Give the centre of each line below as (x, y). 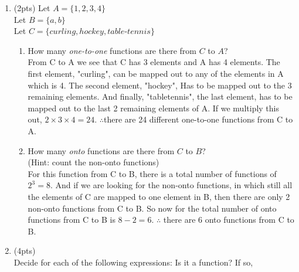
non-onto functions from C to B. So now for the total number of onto (152, 208)
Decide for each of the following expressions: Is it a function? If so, (133, 262)
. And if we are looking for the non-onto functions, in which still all (171, 185)
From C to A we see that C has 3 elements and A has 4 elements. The (154, 62)
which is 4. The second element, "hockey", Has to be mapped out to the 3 (160, 85)
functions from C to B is (72, 220)
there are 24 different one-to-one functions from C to (198, 119)
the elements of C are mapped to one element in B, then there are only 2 (159, 196)
